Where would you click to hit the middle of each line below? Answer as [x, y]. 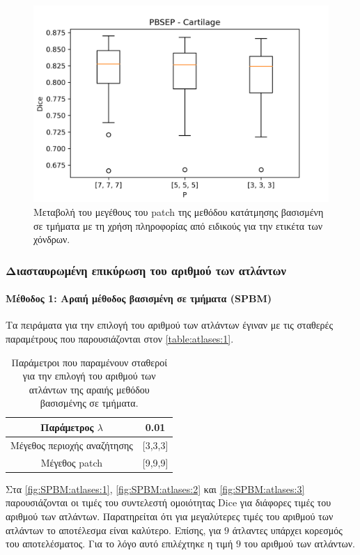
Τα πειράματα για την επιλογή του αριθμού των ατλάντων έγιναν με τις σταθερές [169, 325]
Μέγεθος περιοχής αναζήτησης [72, 445]
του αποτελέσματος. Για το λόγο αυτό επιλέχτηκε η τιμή [119, 544]
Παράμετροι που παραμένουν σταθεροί [89, 362]
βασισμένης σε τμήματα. [89, 403]
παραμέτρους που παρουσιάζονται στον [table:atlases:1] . [120, 338]
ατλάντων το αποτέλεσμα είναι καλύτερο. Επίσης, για [114, 530]
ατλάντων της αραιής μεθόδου [89, 389]
